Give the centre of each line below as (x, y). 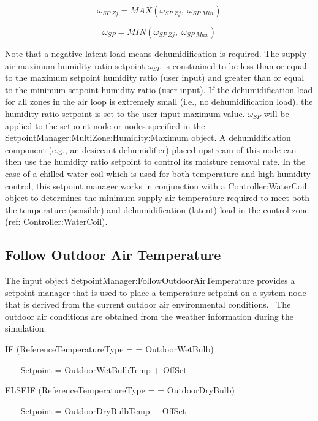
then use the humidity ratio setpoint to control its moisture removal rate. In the (155, 161)
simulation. (26, 328)
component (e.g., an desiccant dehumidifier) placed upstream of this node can (151, 149)
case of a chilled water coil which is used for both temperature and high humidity (158, 173)
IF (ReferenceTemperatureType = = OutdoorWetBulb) (109, 349)
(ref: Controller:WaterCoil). (56, 222)
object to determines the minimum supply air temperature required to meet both (157, 198)
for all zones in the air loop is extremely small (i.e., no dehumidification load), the (159, 101)
